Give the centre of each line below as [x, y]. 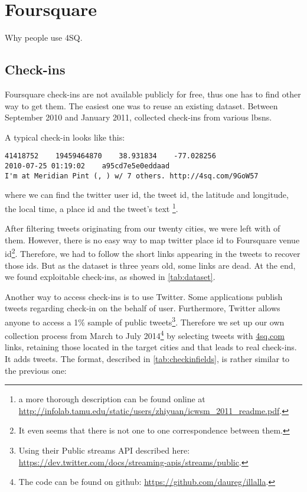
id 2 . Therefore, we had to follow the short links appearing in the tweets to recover [153, 252]
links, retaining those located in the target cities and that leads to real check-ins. [151, 347]
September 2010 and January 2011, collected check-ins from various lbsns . [138, 117]
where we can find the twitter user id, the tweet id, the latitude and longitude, [147, 195]
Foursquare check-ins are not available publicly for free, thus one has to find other [153, 94]
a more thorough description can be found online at [112, 399]
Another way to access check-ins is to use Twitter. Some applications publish [144, 296]
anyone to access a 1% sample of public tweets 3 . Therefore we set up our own [145, 321]
